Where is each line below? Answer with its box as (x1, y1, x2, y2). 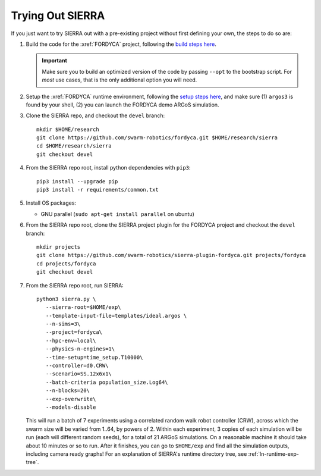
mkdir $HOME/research (36, 126, 99, 133)
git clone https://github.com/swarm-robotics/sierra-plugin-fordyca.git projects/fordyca (36, 252, 306, 259)
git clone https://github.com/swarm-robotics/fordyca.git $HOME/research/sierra (36, 134, 278, 141)
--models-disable (45, 404, 96, 411)
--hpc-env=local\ (45, 337, 96, 344)
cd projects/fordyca (36, 260, 96, 267)
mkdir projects (36, 243, 81, 250)
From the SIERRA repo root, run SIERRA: (26, 281, 124, 289)
